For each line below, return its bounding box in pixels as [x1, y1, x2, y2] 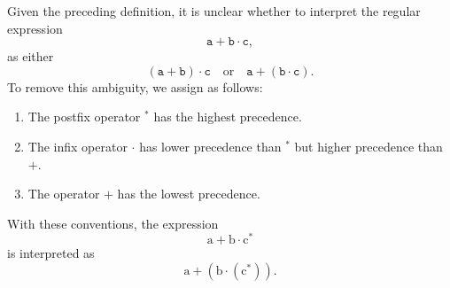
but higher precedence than [294, 136, 443, 155]
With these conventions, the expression [7, 214, 219, 232]
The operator [27, 184, 100, 203]
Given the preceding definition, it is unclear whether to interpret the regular [7, 2, 421, 19]
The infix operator [27, 136, 128, 155]
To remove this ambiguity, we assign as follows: [7, 77, 263, 96]
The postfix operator [27, 107, 141, 126]
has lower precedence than [139, 136, 282, 155]
